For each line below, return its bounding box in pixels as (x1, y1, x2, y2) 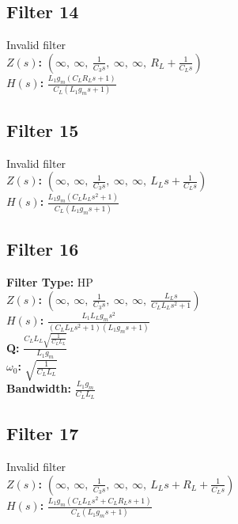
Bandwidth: (6, 380, 71, 397)
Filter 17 (6, 421, 79, 446)
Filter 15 (6, 117, 79, 142)
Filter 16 (6, 237, 79, 261)
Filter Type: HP (6, 273, 93, 290)
